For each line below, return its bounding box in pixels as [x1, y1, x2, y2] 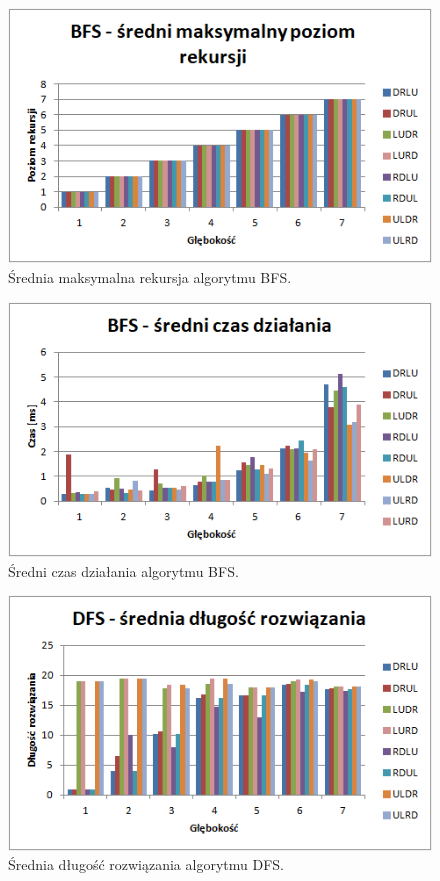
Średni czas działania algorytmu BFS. [8, 560, 239, 581]
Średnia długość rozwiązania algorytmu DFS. [8, 854, 284, 875]
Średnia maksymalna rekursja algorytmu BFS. [8, 267, 292, 288]
